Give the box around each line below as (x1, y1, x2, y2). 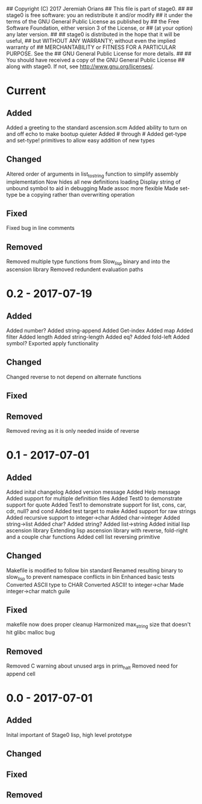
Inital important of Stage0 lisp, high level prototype (6, 731, 133, 738)
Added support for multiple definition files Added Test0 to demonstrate (6, 495, 183, 502)
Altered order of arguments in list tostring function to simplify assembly (6, 170, 179, 179)
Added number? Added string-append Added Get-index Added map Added (6, 327, 194, 334)
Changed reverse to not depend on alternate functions (6, 373, 142, 380)
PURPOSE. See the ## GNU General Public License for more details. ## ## (6, 50, 192, 57)
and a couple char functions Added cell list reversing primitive (6, 534, 160, 541)
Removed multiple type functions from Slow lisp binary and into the (6, 258, 171, 267)
